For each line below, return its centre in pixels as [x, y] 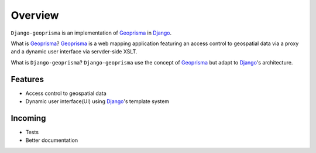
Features [27, 79]
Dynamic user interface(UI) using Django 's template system [97, 101]
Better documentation [52, 140]
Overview [35, 15]
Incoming [28, 118]
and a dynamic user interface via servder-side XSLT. [74, 52]
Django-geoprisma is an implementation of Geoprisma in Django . [91, 33]
